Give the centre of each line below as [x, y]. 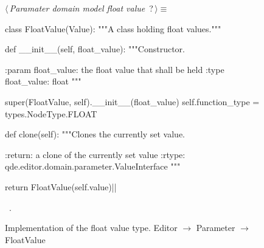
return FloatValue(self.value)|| [61, 186]
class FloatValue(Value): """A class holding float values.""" [113, 28]
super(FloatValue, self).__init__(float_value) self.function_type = [132, 101]
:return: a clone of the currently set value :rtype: [95, 154]
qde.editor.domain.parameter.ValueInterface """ [93, 166]
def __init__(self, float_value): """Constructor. [95, 49]
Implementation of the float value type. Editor [91, 228]
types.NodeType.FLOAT [51, 113]
